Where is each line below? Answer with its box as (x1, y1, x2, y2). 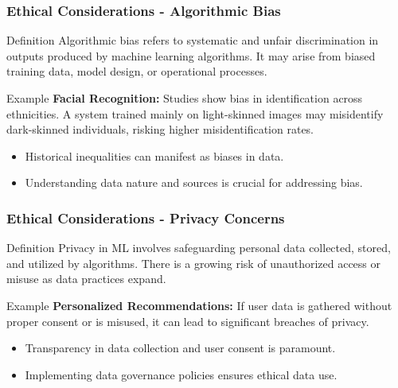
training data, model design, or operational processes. (6, 63, 267, 80)
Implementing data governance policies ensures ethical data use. (25, 366, 338, 382)
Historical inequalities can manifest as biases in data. (25, 147, 284, 164)
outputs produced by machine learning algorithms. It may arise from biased (6, 47, 376, 64)
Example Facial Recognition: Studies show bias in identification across (6, 90, 363, 106)
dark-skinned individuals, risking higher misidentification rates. (6, 121, 314, 138)
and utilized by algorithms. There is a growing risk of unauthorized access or (6, 254, 381, 271)
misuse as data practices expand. (6, 270, 166, 287)
